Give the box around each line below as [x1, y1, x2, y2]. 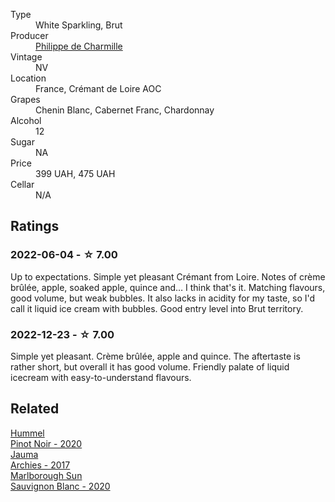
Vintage [10, 51, 43, 63]
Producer [10, 30, 49, 41]
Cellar [10, 179, 35, 190]
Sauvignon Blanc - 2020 [10, 480, 111, 492]
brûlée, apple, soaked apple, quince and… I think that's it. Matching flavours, [10, 281, 326, 293]
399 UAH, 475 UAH [35, 168, 116, 179]
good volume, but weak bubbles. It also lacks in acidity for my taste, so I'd [10, 292, 316, 304]
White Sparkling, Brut [35, 19, 123, 31]
